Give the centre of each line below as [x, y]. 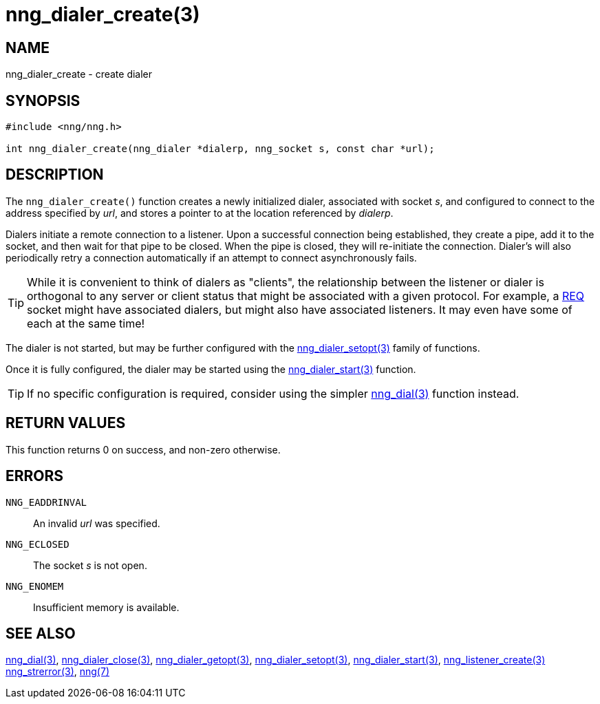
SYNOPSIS [43, 100]
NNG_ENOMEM [35, 586]
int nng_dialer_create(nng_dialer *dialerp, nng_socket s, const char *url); [220, 149]
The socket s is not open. [90, 565]
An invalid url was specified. [97, 523]
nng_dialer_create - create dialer [79, 74]
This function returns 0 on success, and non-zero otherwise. [143, 449]
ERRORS [35, 476]
